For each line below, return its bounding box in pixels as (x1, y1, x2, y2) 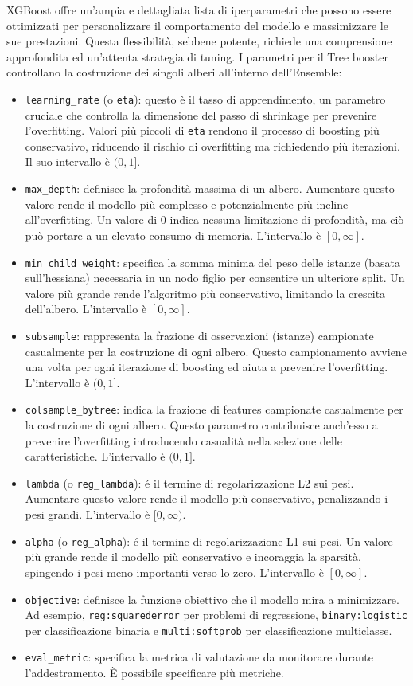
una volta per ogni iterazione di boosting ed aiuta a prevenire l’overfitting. (25, 359, 388, 375)
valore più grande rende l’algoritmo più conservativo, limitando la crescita (25, 284, 386, 301)
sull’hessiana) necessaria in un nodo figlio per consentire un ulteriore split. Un (25, 269, 405, 286)
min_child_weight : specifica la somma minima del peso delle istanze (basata (25, 253, 400, 270)
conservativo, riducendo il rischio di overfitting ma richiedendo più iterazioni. (25, 137, 400, 154)
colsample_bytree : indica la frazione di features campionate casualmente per (25, 401, 403, 417)
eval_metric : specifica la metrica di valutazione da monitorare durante (25, 649, 373, 665)
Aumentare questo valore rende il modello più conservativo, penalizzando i (25, 490, 388, 507)
